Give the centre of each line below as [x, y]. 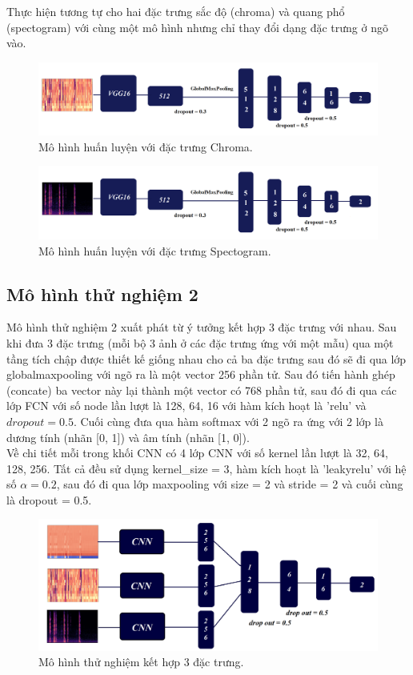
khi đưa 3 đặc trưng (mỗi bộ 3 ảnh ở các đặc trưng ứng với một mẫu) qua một [200, 342]
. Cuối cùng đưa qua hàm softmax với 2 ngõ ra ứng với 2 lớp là [228, 421]
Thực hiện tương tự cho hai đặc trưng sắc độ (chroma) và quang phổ [176, 11]
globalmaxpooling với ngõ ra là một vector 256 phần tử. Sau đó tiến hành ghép [201, 374]
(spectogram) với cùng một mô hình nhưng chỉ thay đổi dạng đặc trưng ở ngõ [197, 27]
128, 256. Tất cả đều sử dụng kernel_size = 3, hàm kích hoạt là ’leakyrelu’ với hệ [206, 468]
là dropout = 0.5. [49, 499]
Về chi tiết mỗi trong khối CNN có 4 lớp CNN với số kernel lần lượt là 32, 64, [197, 453]
